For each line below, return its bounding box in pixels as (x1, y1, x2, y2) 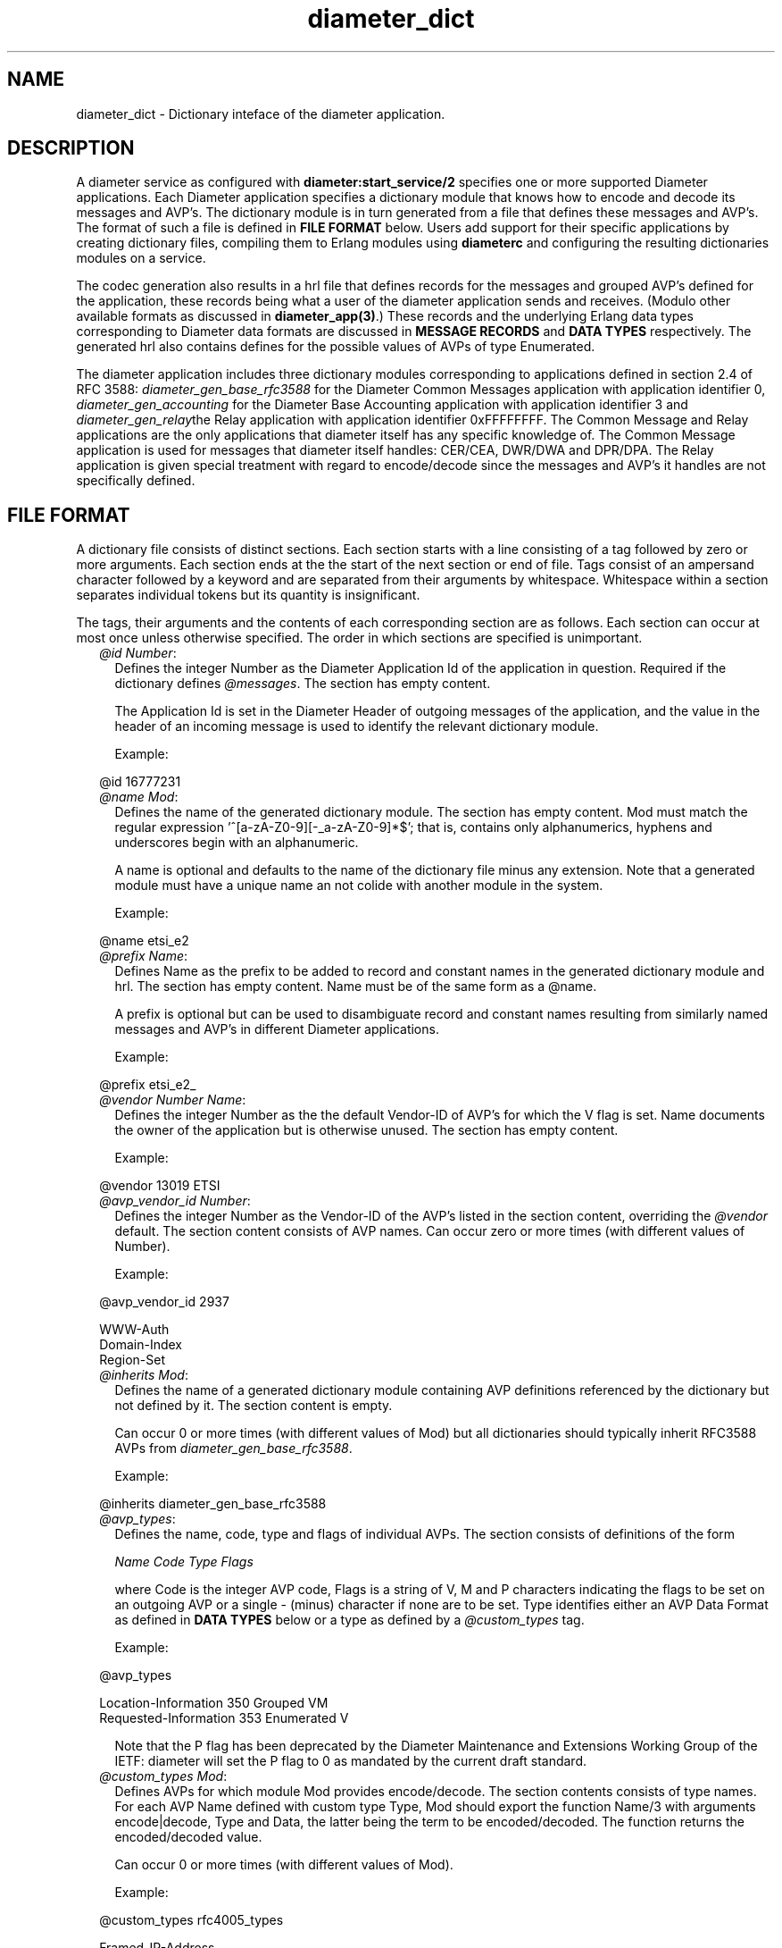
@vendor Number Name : (99, 1092, 246, 1108)
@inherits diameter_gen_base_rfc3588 (99, 1496, 327, 1512)
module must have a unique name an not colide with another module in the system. (114, 877, 603, 894)
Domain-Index (99, 1337, 183, 1353)
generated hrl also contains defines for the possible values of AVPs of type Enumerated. (76, 339, 595, 355)
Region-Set (99, 1352, 165, 1368)
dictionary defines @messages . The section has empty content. (114, 676, 491, 692)
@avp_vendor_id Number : (99, 1193, 251, 1209)
